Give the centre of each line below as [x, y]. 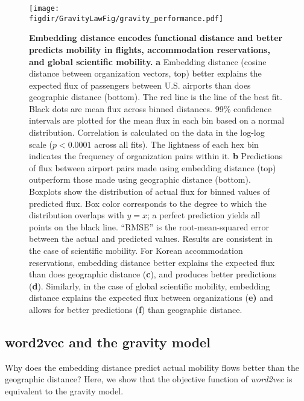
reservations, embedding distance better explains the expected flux [152, 262]
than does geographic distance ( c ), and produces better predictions [153, 274]
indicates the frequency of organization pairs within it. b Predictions [156, 156]
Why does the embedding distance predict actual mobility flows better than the [152, 367]
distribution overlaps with [77, 215]
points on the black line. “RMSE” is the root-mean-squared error [149, 226]
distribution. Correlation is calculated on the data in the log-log [147, 132]
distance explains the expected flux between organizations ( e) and [151, 298]
